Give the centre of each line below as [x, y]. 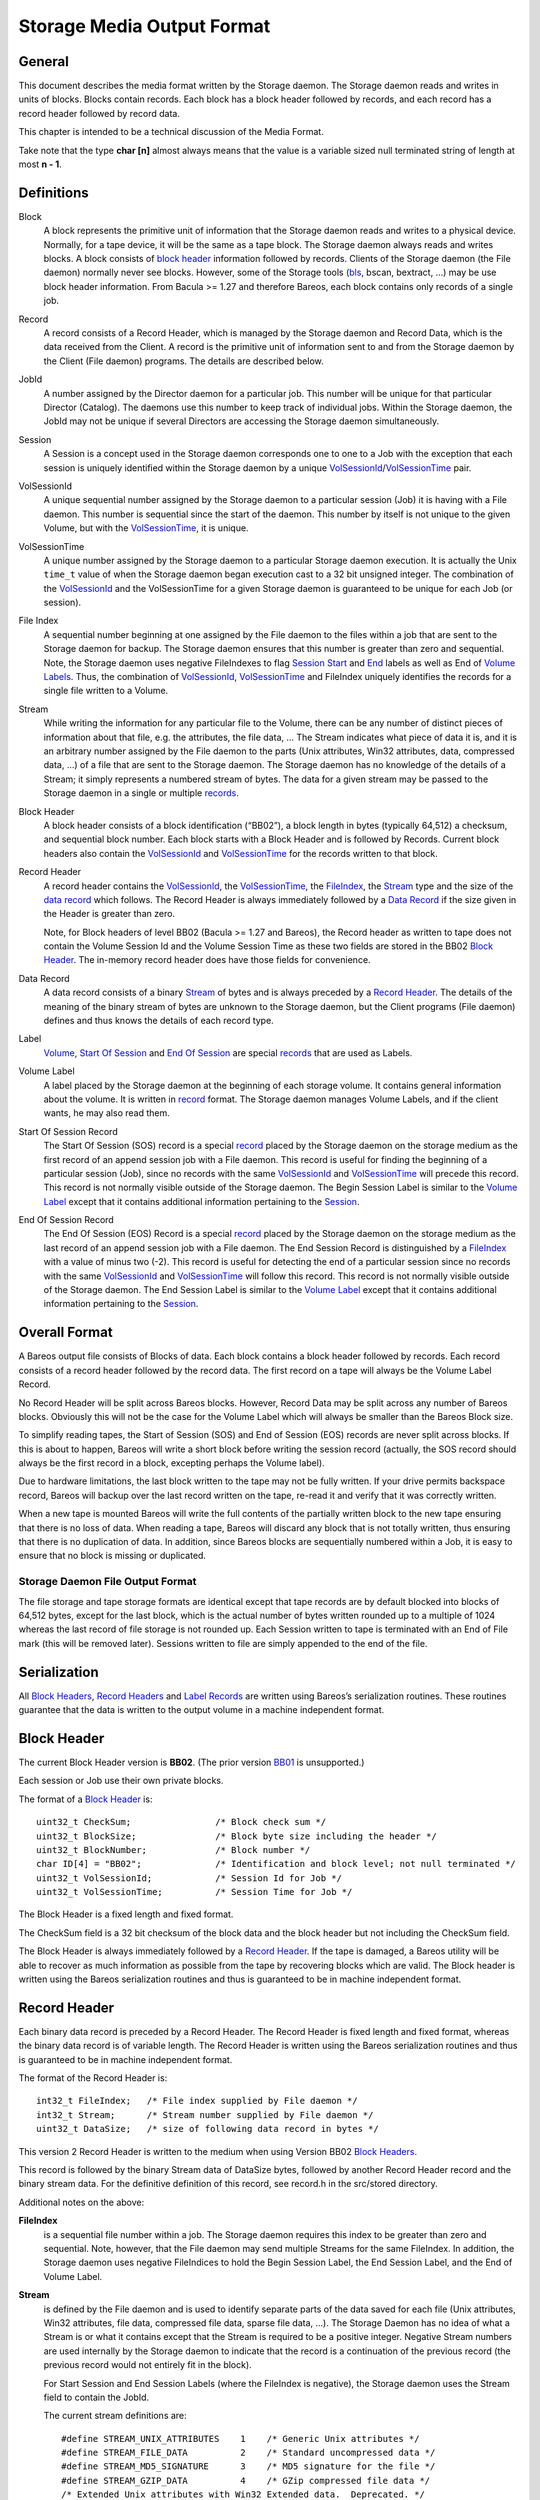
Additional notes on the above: [81, 2202]
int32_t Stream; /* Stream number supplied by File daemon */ [205, 2114]
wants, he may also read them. [106, 1113]
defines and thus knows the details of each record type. [158, 1021]
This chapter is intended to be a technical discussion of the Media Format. [171, 132]
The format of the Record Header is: [93, 2078]
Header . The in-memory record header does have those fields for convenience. [207, 960]
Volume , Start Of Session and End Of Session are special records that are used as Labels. [228, 1052]
